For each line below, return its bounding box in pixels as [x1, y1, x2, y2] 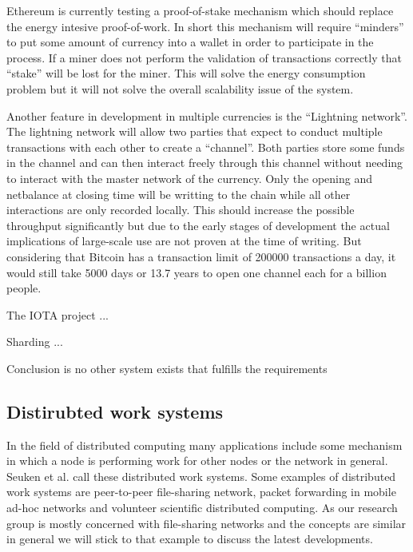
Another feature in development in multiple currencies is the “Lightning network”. [6, 107, 407, 124]
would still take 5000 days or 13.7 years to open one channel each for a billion [6, 264, 387, 280]
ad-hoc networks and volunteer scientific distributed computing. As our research [6, 499, 398, 516]
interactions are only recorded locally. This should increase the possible [6, 201, 355, 218]
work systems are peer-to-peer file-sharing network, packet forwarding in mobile [6, 483, 396, 500]
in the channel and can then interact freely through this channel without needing [6, 154, 403, 171]
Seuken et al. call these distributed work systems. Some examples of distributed [6, 467, 396, 484]
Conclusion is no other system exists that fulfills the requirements [6, 359, 328, 376]
